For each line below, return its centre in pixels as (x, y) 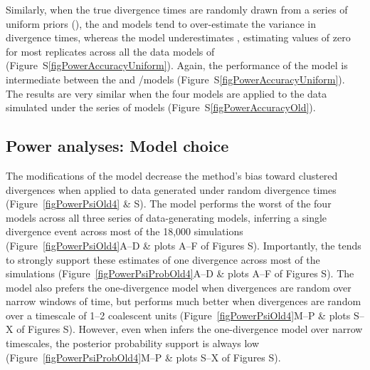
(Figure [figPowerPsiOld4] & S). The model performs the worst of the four (169, 204)
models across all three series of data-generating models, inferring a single (166, 217)
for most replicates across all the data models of (110, 51)
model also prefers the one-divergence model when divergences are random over (179, 287)
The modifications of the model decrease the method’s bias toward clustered (172, 175)
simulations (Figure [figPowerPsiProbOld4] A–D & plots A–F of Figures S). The (180, 273)
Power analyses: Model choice (117, 146)
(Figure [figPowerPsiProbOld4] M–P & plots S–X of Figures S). (143, 357)
